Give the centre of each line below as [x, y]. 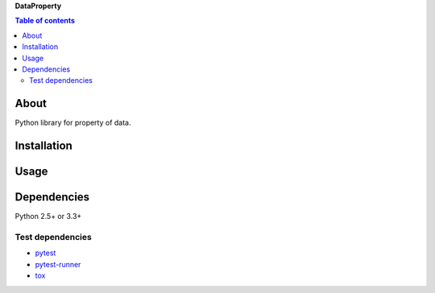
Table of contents [45, 21]
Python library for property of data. [73, 123]
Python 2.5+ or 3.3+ [48, 217]
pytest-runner [58, 264]
